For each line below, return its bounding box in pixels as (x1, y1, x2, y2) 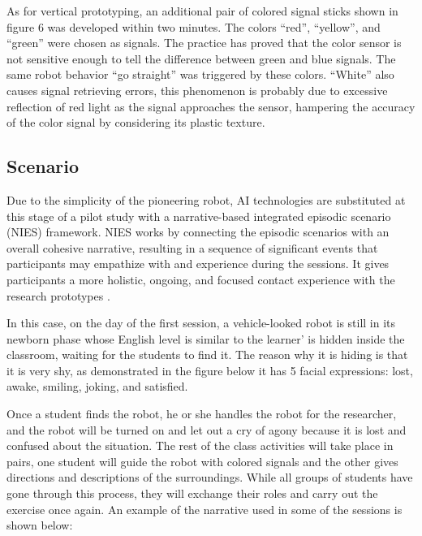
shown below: (6, 517, 73, 534)
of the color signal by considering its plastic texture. (6, 114, 265, 131)
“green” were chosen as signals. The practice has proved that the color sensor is (6, 34, 402, 51)
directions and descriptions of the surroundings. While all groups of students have (6, 469, 413, 486)
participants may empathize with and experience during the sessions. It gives (6, 255, 390, 272)
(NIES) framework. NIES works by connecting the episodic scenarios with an (6, 223, 390, 240)
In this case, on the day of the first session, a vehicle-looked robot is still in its (6, 314, 396, 331)
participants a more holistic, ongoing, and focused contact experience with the (6, 270, 395, 287)
